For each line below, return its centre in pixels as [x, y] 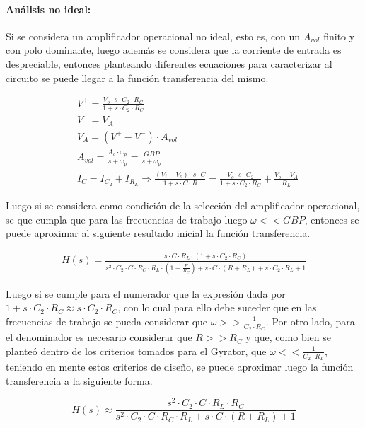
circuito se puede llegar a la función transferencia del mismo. [137, 77]
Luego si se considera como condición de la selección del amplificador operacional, [183, 206]
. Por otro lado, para [310, 321]
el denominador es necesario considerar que [99, 337]
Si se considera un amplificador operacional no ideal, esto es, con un [153, 36]
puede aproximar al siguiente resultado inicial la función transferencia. [158, 233]
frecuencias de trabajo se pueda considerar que [107, 321]
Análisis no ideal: [48, 9]
